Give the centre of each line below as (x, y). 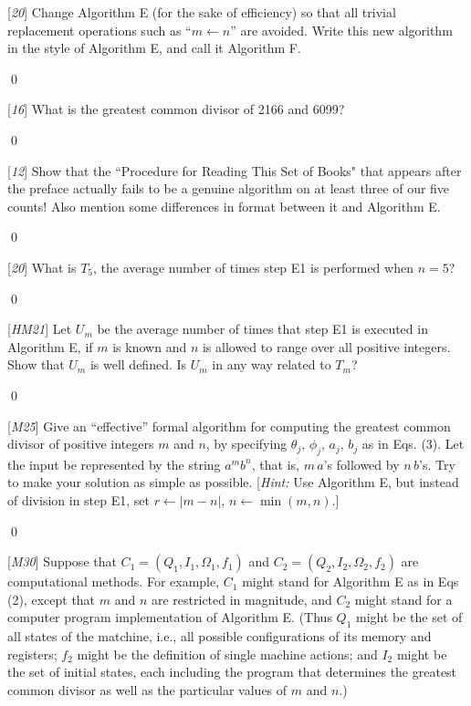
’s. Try (437, 464)
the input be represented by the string (114, 464)
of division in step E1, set (78, 500)
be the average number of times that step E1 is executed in (262, 329)
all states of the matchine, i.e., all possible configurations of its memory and (220, 636)
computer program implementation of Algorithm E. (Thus (170, 617)
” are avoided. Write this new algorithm (341, 30)
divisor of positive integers (81, 444)
